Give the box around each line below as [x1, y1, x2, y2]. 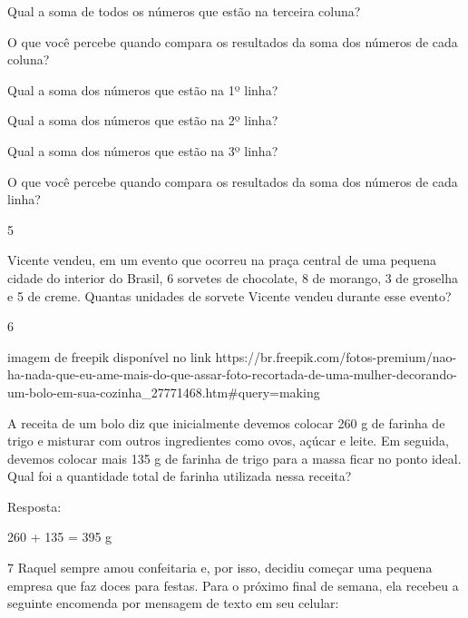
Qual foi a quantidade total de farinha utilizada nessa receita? [7, 466, 352, 486]
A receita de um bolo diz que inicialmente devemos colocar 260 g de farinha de [7, 413, 445, 432]
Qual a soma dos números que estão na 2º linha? [7, 111, 278, 130]
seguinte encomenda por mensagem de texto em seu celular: [7, 593, 339, 613]
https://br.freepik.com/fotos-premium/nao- [215, 347, 457, 366]
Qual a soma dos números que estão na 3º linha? [7, 141, 278, 160]
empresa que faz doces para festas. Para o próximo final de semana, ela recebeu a [7, 575, 459, 594]
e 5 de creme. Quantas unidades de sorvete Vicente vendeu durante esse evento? [7, 286, 452, 305]
